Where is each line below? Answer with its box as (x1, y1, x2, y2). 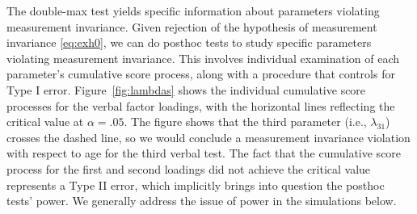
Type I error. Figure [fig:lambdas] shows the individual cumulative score (6, 81, 366, 98)
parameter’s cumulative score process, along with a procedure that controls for (6, 65, 395, 82)
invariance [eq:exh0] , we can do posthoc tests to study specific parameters (6, 34, 372, 51)
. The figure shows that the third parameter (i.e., (124, 113, 367, 130)
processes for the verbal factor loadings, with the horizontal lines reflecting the (6, 97, 395, 114)
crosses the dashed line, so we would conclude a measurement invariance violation (6, 128, 411, 145)
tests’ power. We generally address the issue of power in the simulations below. (6, 192, 397, 209)
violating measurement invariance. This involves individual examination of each (6, 49, 400, 66)
